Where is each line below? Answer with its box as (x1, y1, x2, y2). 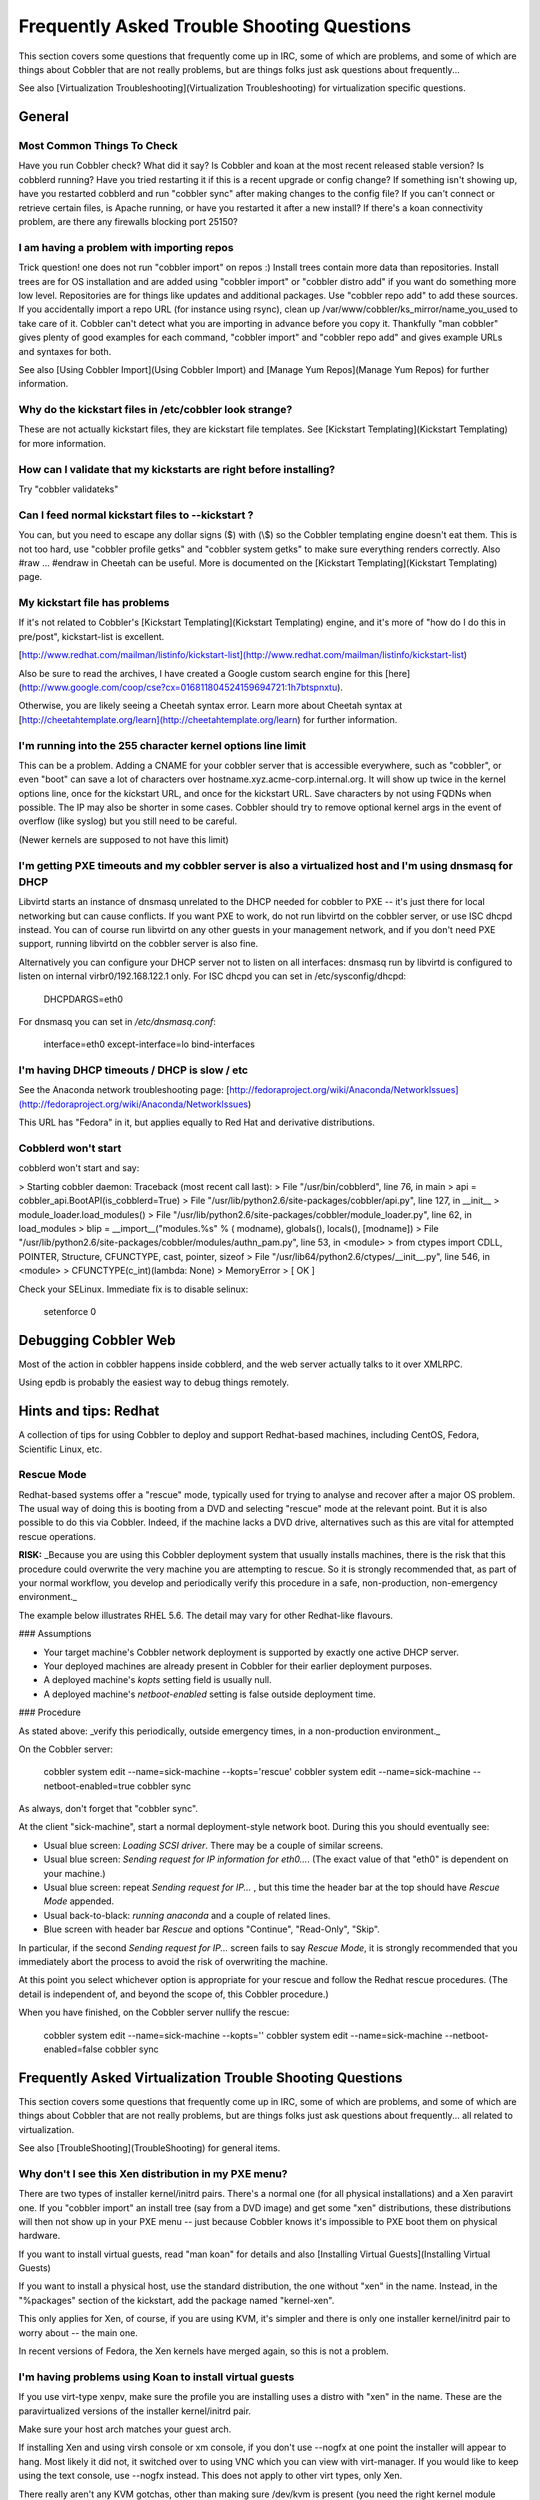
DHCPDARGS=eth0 (43, 993, 124, 1005)
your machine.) (43, 1867, 106, 1879)
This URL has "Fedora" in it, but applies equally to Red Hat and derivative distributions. (18, 1116, 375, 1129)
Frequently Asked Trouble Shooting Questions (18, 15, 412, 37)
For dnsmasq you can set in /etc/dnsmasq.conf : (18, 1015, 217, 1027)
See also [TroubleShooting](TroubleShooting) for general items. (18, 2142, 281, 2154)
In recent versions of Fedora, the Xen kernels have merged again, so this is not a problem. (18, 2345, 389, 2357)
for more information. (18, 437, 107, 449)
